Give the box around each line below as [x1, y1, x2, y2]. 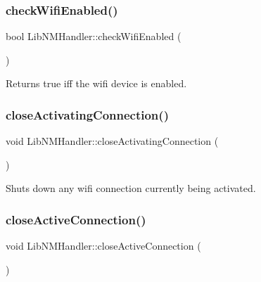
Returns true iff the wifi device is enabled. [6, 76, 187, 91]
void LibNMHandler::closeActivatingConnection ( [6, 134, 219, 148]
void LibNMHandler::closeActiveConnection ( [6, 238, 201, 253]
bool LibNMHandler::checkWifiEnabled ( [6, 29, 182, 44]
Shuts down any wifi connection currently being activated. [6, 181, 256, 196]
